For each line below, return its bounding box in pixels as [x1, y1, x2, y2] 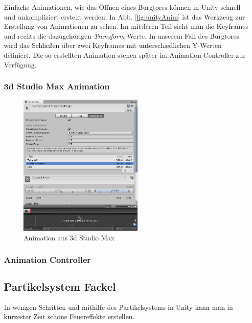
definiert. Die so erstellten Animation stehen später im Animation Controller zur [4, 49, 246, 60]
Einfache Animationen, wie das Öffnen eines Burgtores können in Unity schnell [4, 2, 241, 12]
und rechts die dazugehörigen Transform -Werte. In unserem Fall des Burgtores [4, 30, 239, 41]
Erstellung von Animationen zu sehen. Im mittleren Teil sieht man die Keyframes [4, 21, 249, 31]
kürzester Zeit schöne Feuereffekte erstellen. [4, 311, 135, 322]
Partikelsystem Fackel [4, 279, 116, 294]
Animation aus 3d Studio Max [23, 232, 115, 242]
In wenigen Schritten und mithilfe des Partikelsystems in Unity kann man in [4, 301, 233, 312]
